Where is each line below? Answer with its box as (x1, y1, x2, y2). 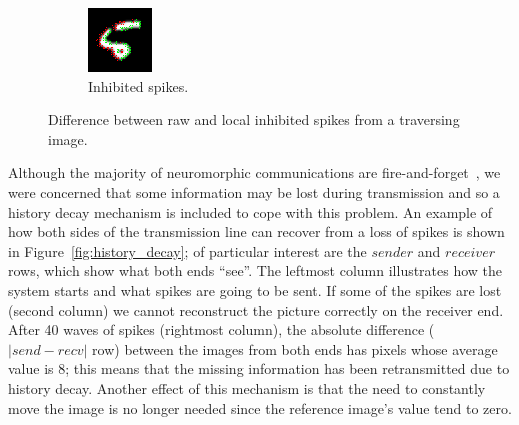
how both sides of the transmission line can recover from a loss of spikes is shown (8, 221, 505, 242)
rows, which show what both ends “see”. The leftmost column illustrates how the (8, 260, 503, 281)
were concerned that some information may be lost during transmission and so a (8, 181, 500, 202)
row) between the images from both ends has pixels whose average (92, 338, 498, 359)
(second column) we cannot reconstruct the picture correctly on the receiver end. (8, 299, 504, 320)
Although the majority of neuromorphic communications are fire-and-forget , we (8, 162, 501, 183)
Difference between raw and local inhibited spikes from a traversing (48, 109, 460, 130)
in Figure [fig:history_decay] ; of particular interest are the (8, 240, 367, 261)
